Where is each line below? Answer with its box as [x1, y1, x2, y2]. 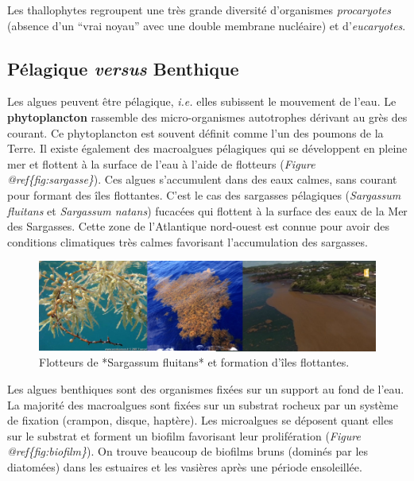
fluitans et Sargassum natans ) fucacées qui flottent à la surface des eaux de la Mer [7, 202, 408, 219]
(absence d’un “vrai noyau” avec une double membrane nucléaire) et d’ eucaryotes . [7, 17, 406, 33]
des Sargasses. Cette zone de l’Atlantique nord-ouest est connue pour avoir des [7, 218, 389, 235]
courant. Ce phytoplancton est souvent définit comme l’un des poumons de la [7, 124, 384, 141]
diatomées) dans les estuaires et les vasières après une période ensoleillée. [7, 459, 362, 475]
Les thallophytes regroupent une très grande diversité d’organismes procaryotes [7, 2, 392, 17]
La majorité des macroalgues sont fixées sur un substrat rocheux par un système [7, 396, 398, 413]
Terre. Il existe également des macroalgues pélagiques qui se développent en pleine [7, 140, 408, 157]
